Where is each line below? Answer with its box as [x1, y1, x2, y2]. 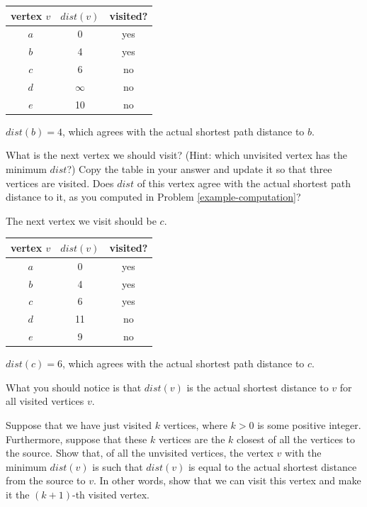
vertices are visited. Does [6, 175, 114, 190]
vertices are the [158, 431, 225, 446]
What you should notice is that [6, 379, 142, 394]
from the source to [6, 473, 86, 488]
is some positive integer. [257, 417, 361, 432]
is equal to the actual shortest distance [188, 459, 357, 474]
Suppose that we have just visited [6, 417, 152, 432]
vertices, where [163, 417, 227, 432]
